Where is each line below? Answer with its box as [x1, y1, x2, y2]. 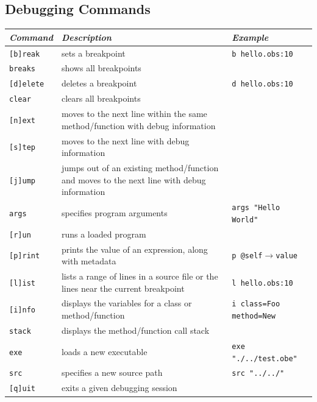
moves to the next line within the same [61, 107, 207, 120]
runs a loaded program [61, 227, 146, 240]
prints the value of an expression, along [61, 242, 208, 255]
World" [232, 215, 258, 224]
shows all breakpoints [61, 62, 141, 74]
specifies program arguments [61, 206, 168, 219]
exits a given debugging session [61, 381, 177, 394]
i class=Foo [232, 300, 280, 309]
